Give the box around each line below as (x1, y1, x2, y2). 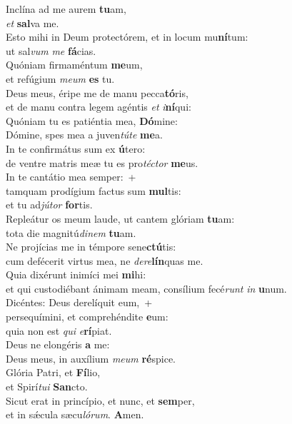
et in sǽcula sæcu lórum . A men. (6, 407, 144, 422)
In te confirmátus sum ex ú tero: (6, 141, 146, 156)
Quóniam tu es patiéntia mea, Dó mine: (6, 113, 178, 128)
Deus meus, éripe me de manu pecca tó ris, (6, 85, 188, 100)
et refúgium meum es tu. (6, 71, 115, 86)
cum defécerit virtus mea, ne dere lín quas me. (6, 253, 203, 268)
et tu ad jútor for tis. (6, 197, 93, 212)
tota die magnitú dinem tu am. (6, 225, 136, 240)
